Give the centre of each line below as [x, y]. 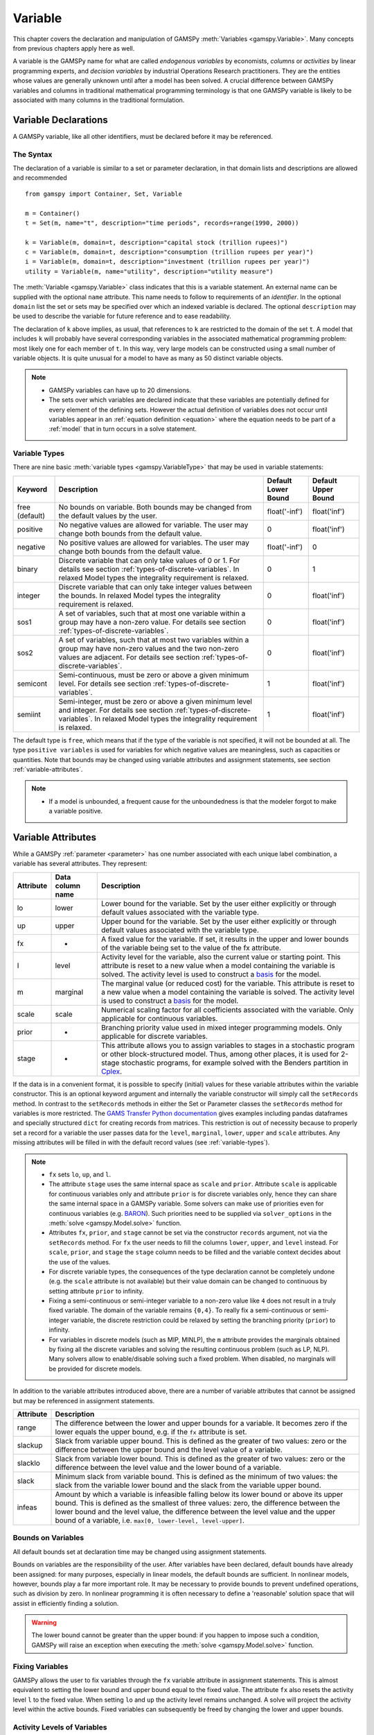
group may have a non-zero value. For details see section [152, 622]
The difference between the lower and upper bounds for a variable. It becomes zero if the [201, 1423]
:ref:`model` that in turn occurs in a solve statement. [123, 429]
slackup [30, 1445]
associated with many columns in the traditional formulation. [99, 100]
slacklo [29, 1463]
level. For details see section [105, 684]
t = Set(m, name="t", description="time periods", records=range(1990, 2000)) [162, 223]
